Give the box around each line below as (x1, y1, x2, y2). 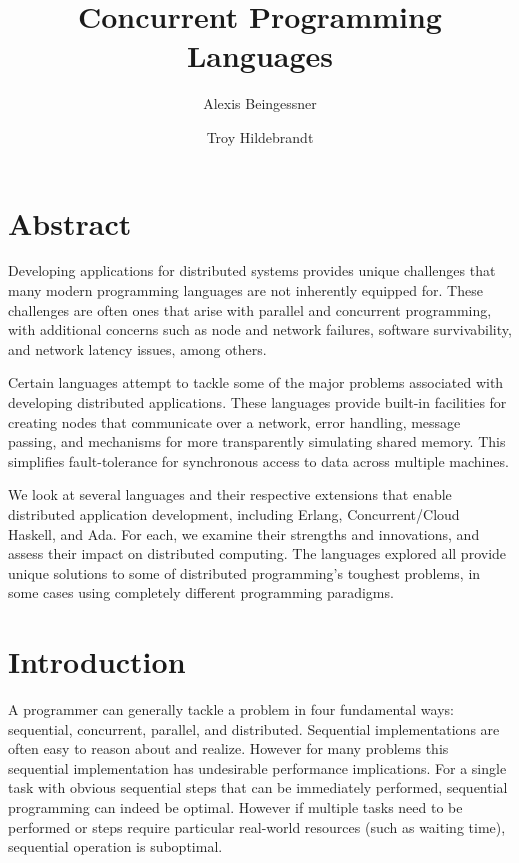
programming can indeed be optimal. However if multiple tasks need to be (8, 797, 463, 818)
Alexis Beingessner (203, 93, 317, 114)
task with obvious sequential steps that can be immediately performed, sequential (8, 777, 508, 798)
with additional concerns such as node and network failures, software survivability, (8, 319, 512, 340)
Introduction (8, 641, 186, 682)
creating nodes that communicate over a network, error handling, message (8, 411, 461, 432)
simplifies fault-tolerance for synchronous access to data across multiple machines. (8, 450, 509, 471)
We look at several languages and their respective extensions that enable (8, 484, 452, 505)
